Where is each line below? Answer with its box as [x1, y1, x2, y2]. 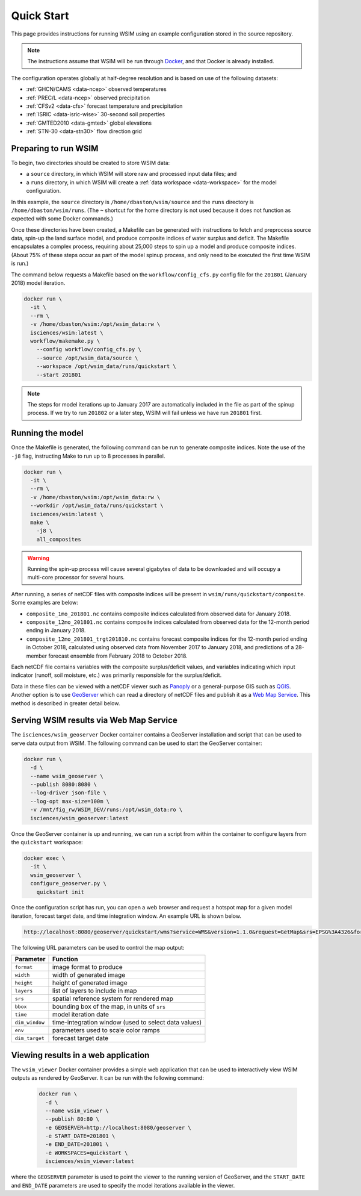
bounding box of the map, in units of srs [52, 1003, 165, 1011]
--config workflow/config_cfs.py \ [36, 346, 141, 353]
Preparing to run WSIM [11, 143, 99, 154]
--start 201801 [36, 371, 81, 378]
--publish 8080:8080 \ [30, 781, 97, 788]
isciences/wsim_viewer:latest [45, 1158, 135, 1165]
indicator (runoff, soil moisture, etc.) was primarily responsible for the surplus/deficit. [11, 671, 222, 679]
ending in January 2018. [26, 627, 86, 634]
